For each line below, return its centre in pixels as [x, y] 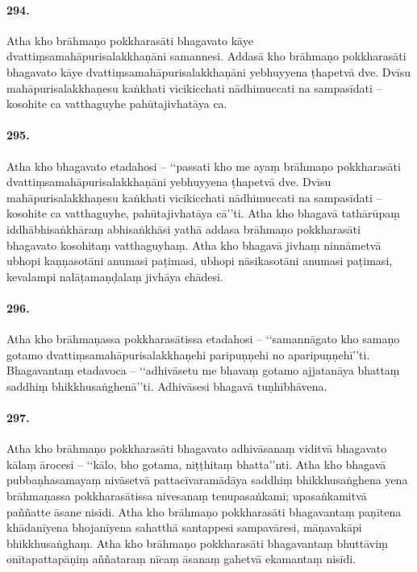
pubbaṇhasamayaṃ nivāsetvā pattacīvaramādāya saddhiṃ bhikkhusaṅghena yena [207, 480]
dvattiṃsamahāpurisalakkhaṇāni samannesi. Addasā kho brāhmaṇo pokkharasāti [206, 56]
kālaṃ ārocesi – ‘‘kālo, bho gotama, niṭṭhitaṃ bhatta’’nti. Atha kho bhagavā [196, 464]
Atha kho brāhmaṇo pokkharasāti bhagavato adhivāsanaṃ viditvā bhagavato [197, 448]
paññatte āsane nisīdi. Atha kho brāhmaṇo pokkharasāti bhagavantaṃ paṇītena [204, 511]
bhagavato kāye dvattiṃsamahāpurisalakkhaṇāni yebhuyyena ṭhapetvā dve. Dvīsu [209, 71]
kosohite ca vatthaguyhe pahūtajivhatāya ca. [117, 104]
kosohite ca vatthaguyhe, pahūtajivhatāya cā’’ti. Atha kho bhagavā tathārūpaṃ [203, 213]
